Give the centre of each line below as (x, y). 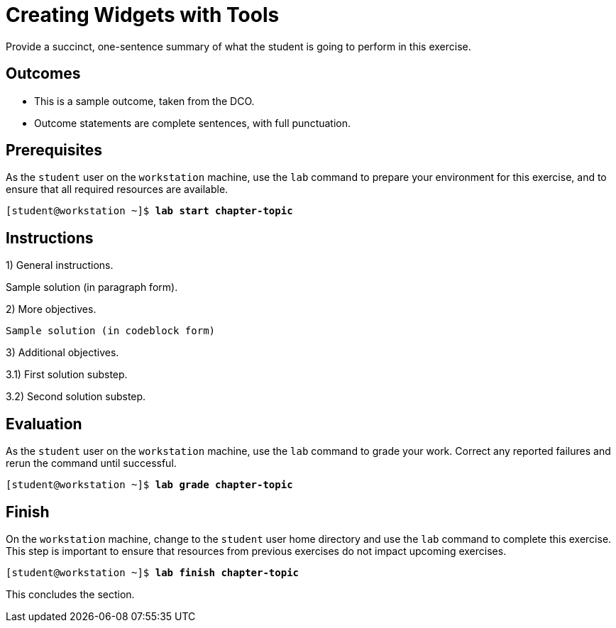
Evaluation (44, 424)
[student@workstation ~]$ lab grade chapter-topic (149, 485)
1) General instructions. (60, 265)
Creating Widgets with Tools (143, 15)
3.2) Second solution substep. (76, 397)
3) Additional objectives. (62, 353)
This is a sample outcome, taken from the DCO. (144, 101)
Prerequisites (54, 150)
